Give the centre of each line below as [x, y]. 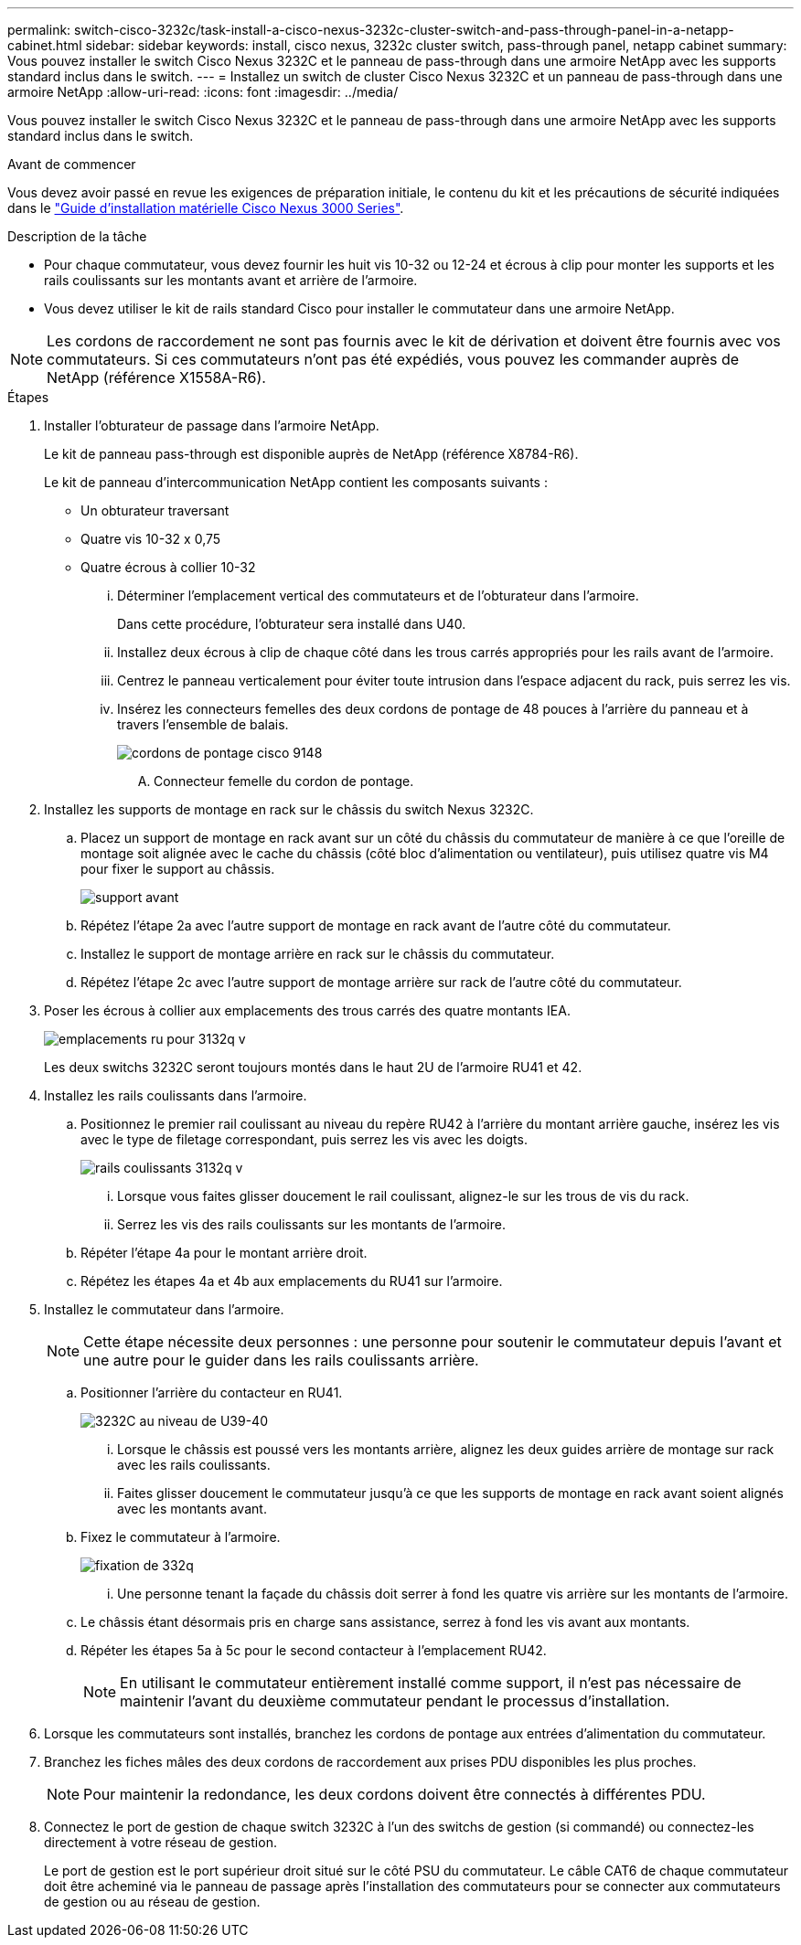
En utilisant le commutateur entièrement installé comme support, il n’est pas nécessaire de [431, 1683]
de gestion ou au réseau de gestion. [152, 1902]
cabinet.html [45, 45]
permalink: [39, 30]
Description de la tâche [77, 236]
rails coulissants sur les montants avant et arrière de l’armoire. [231, 280]
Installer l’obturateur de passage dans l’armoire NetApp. [212, 425]
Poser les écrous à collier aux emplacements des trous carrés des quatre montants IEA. [307, 1010]
